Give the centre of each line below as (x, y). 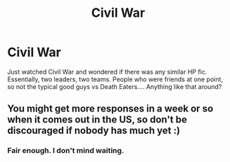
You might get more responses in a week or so (110, 109)
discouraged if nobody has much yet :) (94, 131)
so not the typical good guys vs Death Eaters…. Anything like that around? (115, 86)
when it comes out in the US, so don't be (97, 120)
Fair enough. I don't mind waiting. (66, 151)
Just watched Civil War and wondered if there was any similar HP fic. (107, 72)
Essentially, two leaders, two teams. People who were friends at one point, (115, 79)
